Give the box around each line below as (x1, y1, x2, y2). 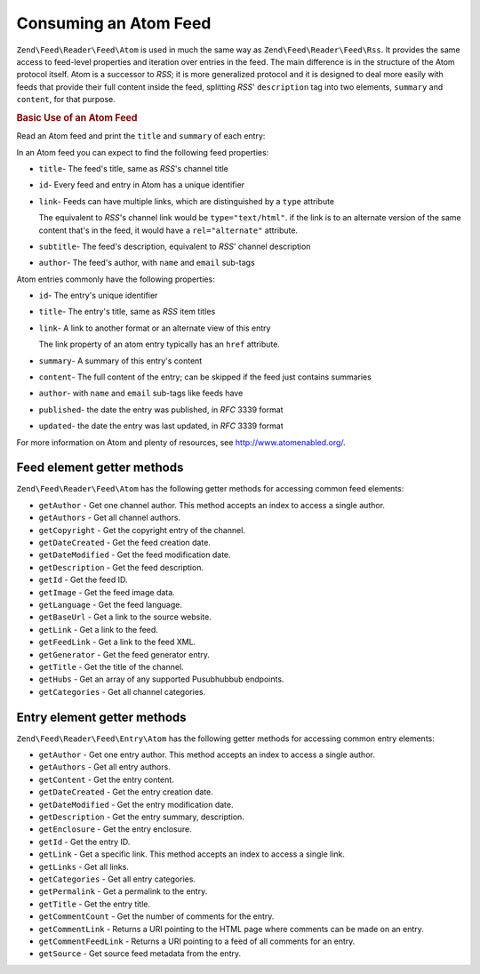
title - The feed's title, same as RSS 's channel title (38, 163, 228, 173)
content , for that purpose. (16, 94, 116, 105)
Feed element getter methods (16, 460, 184, 475)
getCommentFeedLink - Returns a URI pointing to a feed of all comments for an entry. (38, 936, 356, 946)
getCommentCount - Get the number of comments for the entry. (38, 911, 275, 922)
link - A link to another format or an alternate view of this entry (38, 323, 271, 333)
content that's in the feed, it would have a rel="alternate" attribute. (38, 225, 298, 236)
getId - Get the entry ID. (38, 836, 131, 847)
